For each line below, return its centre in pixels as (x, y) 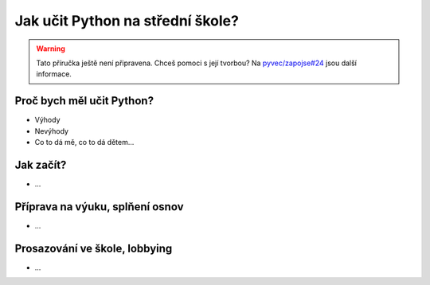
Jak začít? (41, 164)
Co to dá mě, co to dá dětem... (84, 142)
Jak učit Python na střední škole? (127, 21)
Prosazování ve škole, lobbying (94, 248)
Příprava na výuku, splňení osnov (99, 207)
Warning (51, 49)
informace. (54, 74)
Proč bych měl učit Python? (84, 101)
